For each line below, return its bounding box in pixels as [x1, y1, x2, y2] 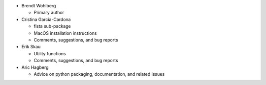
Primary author [33, 10, 64, 16]
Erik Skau [21, 44, 41, 50]
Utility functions [33, 50, 66, 56]
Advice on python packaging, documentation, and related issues [33, 71, 165, 77]
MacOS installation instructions [33, 30, 97, 36]
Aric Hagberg [21, 64, 49, 70]
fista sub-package [33, 23, 71, 29]
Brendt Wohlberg [21, 3, 56, 8]
